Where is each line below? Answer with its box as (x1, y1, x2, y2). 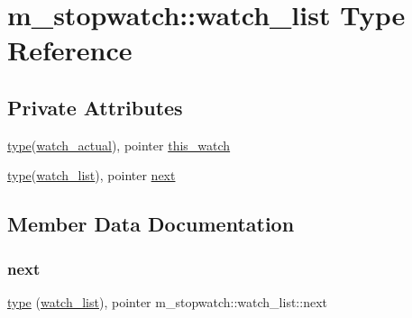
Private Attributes (7, 93, 183, 121)
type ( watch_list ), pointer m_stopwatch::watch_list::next (7, 292, 327, 311)
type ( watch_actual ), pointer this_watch (7, 135, 231, 154)
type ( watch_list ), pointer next (7, 166, 176, 185)
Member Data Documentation (7, 210, 295, 238)
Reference (7, 32, 133, 68)
